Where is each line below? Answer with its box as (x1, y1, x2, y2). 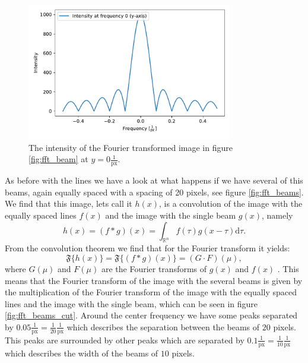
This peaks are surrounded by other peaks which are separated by (5, 333, 245, 346)
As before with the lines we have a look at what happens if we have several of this (5, 174, 303, 187)
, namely (262, 209, 293, 221)
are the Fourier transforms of (101, 262, 207, 274)
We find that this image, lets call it (5, 197, 132, 210)
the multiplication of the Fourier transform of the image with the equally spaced (5, 286, 297, 298)
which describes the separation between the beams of (66, 320, 260, 333)
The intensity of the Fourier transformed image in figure (28, 141, 233, 153)
